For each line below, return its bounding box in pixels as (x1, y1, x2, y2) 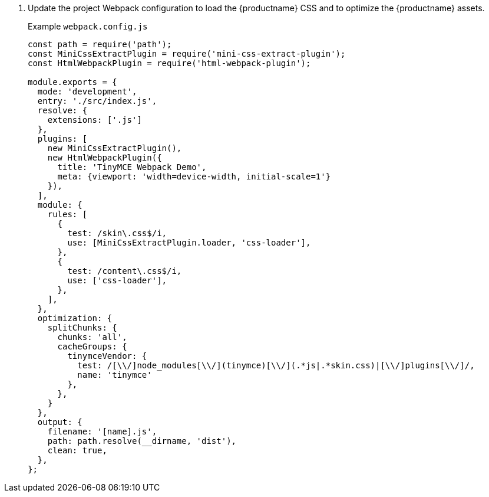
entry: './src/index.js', (37, 96, 157, 106)
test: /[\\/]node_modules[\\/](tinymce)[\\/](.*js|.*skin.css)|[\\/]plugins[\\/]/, (77, 361, 475, 370)
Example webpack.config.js (28, 21, 148, 31)
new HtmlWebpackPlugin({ (47, 153, 162, 162)
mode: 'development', (37, 87, 137, 96)
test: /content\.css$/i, (67, 266, 182, 276)
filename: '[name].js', (47, 427, 157, 436)
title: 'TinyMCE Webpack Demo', (57, 162, 207, 172)
